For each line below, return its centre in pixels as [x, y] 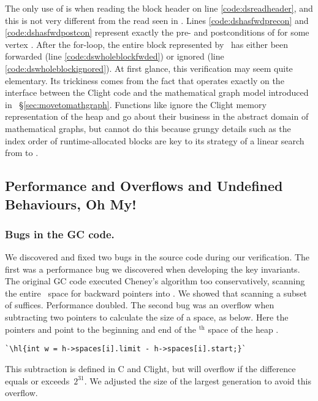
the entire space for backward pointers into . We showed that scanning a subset [156, 293]
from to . [22, 153]
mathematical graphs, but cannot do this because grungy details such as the [148, 128]
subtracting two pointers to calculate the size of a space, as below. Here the [147, 317]
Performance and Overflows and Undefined [144, 186]
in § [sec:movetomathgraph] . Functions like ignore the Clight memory [136, 104]
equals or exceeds [37, 380]
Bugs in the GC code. [60, 234]
